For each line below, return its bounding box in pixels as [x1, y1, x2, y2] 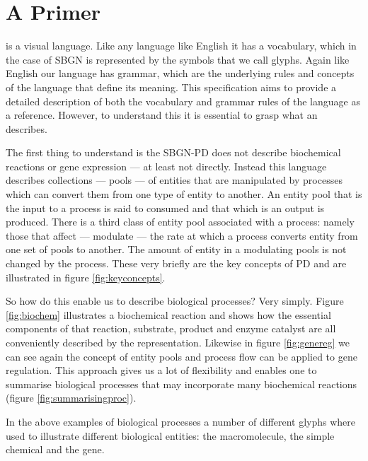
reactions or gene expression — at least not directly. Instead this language [6, 158, 327, 173]
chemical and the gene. [6, 442, 105, 457]
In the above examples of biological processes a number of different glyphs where [6, 414, 356, 428]
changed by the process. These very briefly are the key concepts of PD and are [6, 256, 347, 271]
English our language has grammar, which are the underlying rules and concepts [6, 66, 355, 81]
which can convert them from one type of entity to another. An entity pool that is [6, 187, 362, 202]
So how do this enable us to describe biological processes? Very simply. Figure [6, 293, 344, 308]
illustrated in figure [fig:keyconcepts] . [6, 269, 166, 284]
